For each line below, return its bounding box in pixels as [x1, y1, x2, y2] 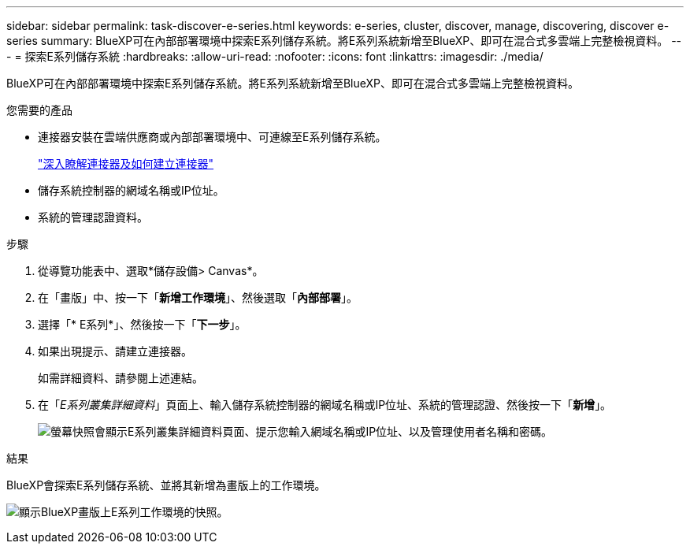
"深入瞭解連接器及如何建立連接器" [38, 157, 214, 170]
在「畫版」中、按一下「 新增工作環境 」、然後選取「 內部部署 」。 [38, 291, 358, 304]
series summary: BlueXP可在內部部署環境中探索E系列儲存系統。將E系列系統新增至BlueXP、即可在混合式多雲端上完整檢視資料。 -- [6, 34, 682, 47]
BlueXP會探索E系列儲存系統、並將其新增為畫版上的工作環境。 [6, 478, 326, 492]
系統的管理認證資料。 [38, 210, 148, 224]
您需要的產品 [6, 103, 72, 117]
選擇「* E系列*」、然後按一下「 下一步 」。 [38, 318, 247, 331]
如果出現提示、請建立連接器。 [38, 344, 192, 358]
